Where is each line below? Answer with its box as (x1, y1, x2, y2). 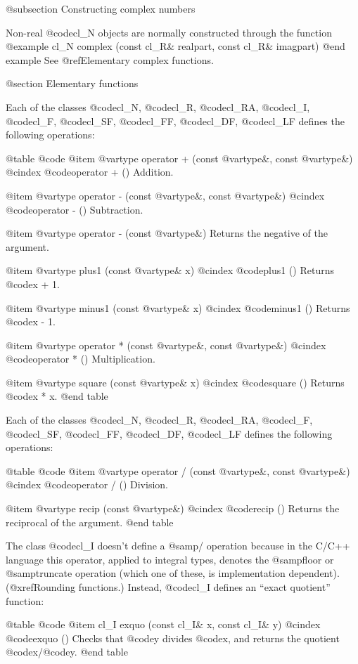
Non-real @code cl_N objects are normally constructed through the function (6, 25, 332, 39)
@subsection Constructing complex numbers (6, 1, 196, 15)
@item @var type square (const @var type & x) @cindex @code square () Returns (6, 375, 345, 389)
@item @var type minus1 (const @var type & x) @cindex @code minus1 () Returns (6, 300, 350, 315)
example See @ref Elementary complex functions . (6, 52, 214, 67)
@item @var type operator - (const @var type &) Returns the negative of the (6, 226, 328, 240)
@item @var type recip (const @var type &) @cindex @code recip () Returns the (6, 501, 340, 516)
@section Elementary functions (6, 76, 139, 91)
